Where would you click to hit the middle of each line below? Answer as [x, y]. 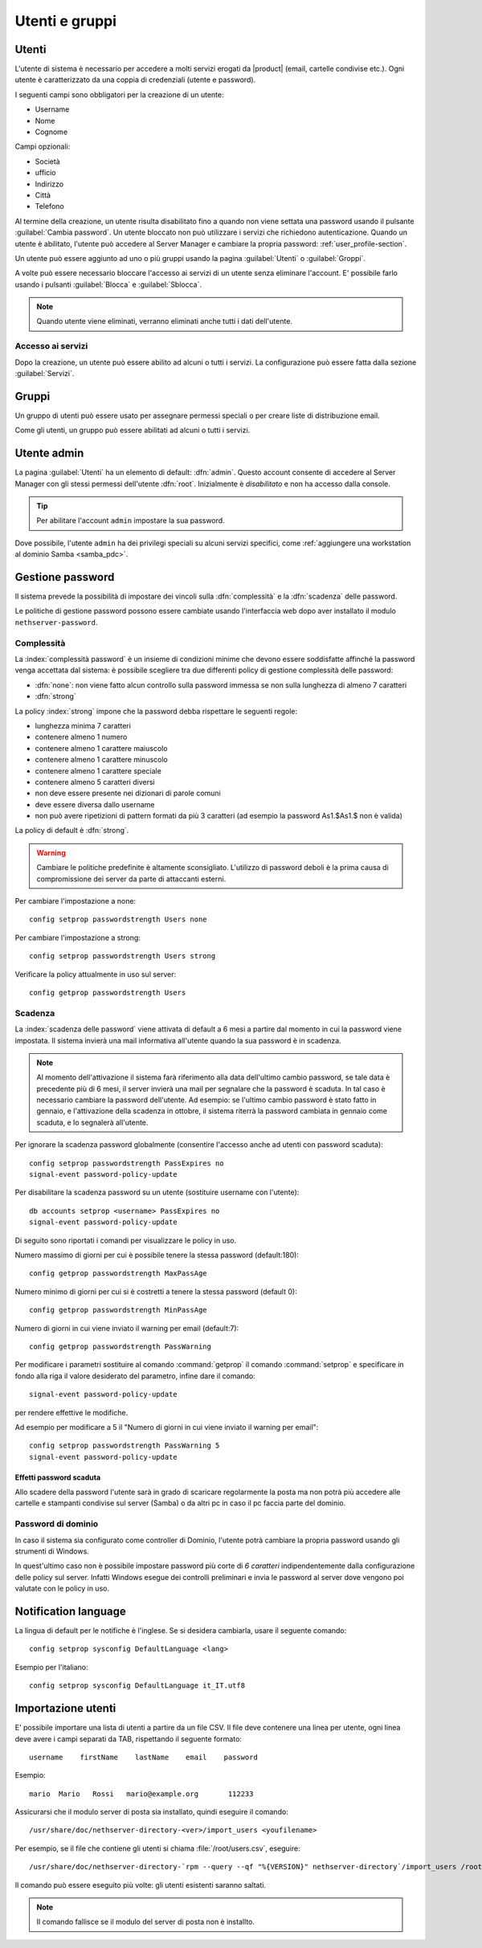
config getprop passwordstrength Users [108, 992]
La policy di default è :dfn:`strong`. [72, 831]
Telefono [49, 206]
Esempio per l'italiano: [51, 1667]
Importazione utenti [65, 1708]
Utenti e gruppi [65, 21]
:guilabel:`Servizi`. [45, 374]
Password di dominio [57, 1524]
